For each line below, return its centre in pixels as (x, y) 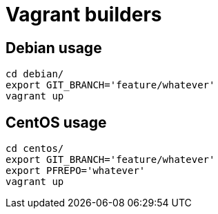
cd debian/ (35, 74)
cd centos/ (35, 149)
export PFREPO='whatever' (76, 171)
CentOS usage (56, 122)
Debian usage (54, 48)
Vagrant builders (84, 14)
